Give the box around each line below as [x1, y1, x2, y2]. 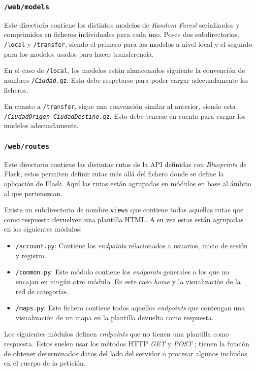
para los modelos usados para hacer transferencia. [4, 48, 154, 59]
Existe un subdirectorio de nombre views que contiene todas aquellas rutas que [4, 204, 244, 215]
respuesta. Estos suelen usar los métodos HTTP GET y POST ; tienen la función [4, 338, 250, 348]
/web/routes [4, 142, 50, 150]
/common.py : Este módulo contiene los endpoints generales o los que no [15, 267, 229, 277]
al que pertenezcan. [4, 188, 63, 198]
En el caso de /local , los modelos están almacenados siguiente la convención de [4, 65, 245, 75]
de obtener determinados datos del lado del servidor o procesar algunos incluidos [4, 348, 247, 358]
